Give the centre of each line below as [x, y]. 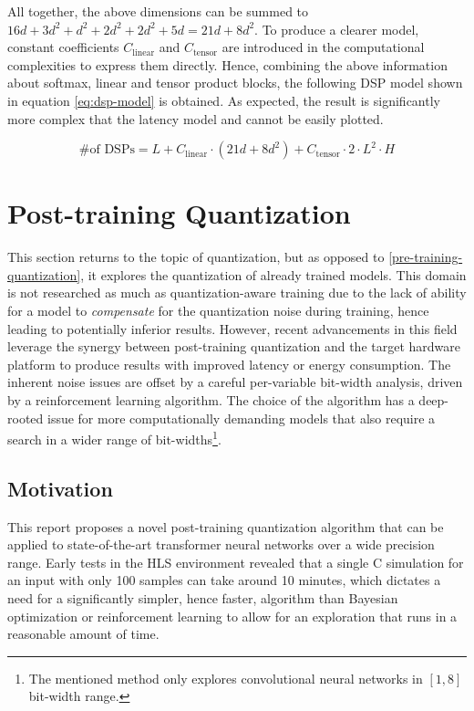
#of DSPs [107, 150]
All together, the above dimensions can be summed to [158, 11]
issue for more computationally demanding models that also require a [241, 418]
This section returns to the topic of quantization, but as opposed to [196, 257]
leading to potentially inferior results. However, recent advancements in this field [232, 328]
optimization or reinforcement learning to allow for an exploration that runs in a [232, 616]
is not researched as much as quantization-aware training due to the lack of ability [237, 293]
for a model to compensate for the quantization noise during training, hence [218, 311]
